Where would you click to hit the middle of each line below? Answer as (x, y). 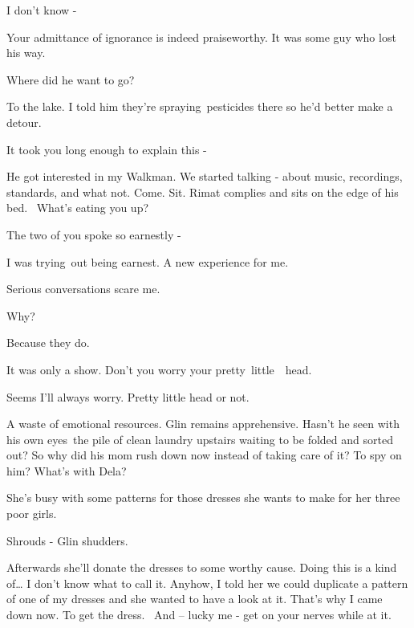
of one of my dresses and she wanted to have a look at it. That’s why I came (195, 599)
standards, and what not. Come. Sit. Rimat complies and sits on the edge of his (203, 192)
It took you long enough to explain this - (107, 149)
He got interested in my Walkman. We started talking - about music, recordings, (205, 176)
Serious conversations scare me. (83, 289)
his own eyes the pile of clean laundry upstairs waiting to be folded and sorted (200, 439)
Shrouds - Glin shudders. (67, 540)
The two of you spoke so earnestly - (94, 234)
